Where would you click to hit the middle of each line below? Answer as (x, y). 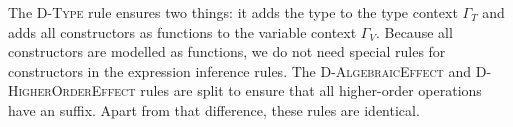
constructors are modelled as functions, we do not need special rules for (227, 51)
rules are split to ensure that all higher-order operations (311, 90)
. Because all (414, 31)
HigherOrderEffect (72, 90)
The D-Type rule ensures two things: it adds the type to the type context (233, 12)
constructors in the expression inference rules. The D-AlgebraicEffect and (240, 70)
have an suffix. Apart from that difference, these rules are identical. (214, 109)
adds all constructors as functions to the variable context (182, 31)
